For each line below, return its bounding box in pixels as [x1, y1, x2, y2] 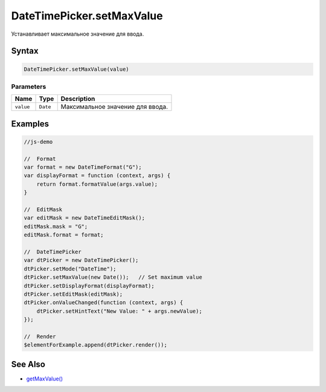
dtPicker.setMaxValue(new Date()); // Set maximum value [24, 274, 202, 281]
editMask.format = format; [24, 232, 104, 238]
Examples [11, 119, 50, 129]
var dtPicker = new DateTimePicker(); [24, 257, 139, 264]
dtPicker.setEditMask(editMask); [24, 290, 123, 298]
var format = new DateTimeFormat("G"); [24, 164, 142, 171]
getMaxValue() [26, 375, 63, 382]
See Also [11, 359, 45, 369]
